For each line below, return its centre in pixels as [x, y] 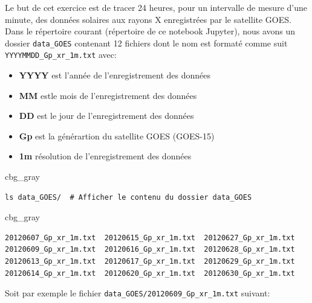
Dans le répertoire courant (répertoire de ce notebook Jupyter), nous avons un [150, 31]
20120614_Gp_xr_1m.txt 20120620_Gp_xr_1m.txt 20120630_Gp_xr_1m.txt [150, 273]
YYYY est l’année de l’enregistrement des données [115, 75]
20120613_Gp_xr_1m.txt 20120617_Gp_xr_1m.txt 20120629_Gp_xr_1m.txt [150, 262]
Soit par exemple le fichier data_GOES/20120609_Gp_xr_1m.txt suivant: [138, 293]
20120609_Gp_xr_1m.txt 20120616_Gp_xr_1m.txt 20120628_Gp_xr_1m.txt [150, 250]
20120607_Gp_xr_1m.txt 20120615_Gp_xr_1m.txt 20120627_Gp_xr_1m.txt [150, 238]
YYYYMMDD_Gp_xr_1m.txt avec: [61, 55]
